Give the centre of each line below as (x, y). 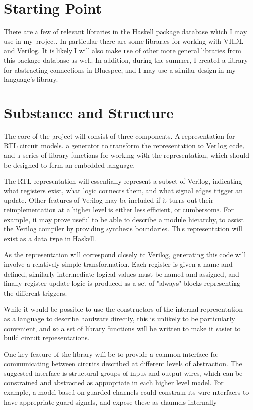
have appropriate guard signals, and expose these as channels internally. (111, 401)
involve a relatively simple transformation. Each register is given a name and (118, 264)
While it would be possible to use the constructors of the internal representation (124, 309)
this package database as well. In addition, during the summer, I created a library (126, 60)
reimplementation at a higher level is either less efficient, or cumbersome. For (119, 209)
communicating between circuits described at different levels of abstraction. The (123, 363)
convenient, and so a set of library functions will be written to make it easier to (122, 328)
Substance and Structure (89, 112)
